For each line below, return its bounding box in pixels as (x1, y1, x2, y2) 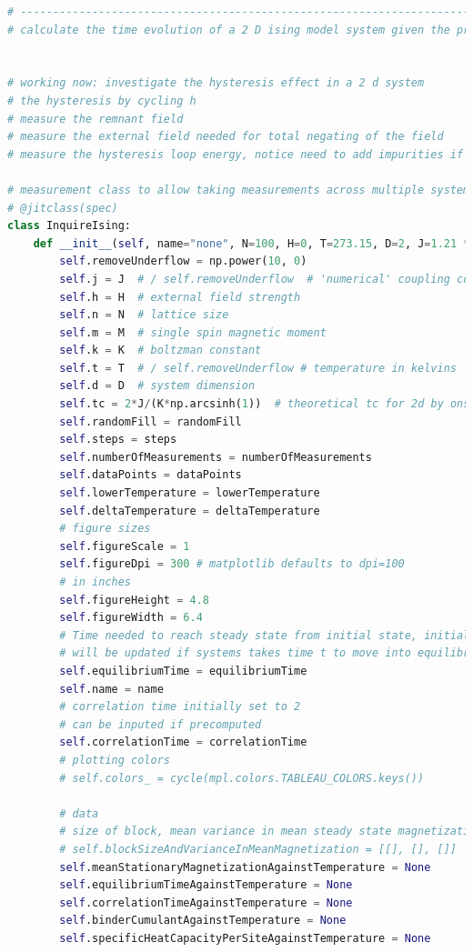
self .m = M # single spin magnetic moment (59, 326, 327, 339)
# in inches (59, 576, 132, 588)
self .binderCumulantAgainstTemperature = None (59, 914, 347, 927)
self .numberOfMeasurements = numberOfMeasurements (59, 450, 372, 464)
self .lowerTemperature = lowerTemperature (59, 486, 320, 500)
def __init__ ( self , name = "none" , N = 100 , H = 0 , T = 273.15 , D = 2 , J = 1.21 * (33, 236, 470, 250)
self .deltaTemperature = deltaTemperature (59, 504, 320, 517)
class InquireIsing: (7, 219, 132, 233)
